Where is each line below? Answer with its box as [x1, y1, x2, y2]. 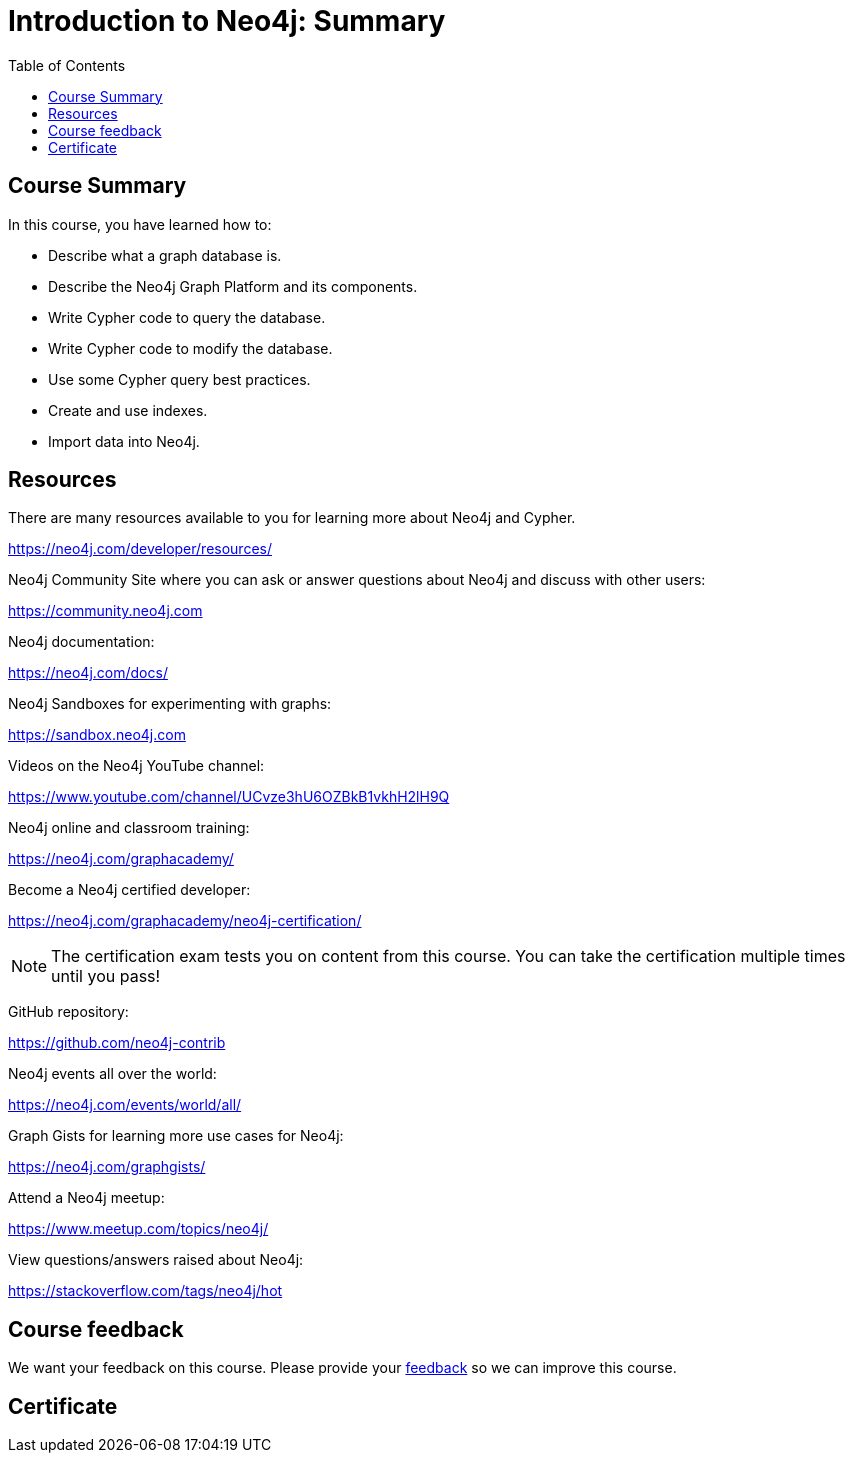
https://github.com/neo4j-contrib [8, 1034, 226, 1052]
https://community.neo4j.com [8, 602, 203, 620]
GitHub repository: [8, 1003, 129, 1021]
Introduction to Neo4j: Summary [8, 4, 446, 38]
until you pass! [51, 966, 161, 987]
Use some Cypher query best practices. [48, 370, 311, 388]
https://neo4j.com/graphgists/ [8, 1158, 206, 1176]
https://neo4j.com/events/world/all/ [8, 1096, 242, 1114]
